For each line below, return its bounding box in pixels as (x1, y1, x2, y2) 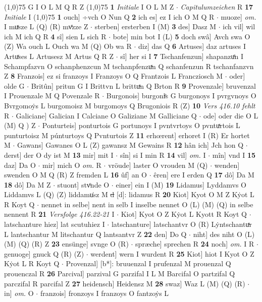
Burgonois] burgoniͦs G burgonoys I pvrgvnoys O (106, 90, 256, 101)
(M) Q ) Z (4, 120, 36, 131)
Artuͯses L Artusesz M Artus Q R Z (4, 50, 114, 61)
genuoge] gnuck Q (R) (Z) (4, 248, 84, 259)
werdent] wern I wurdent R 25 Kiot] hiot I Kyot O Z (90, 248, 254, 259)
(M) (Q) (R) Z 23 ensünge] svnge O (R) (4, 238, 129, 249)
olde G (4, 80, 25, 91)
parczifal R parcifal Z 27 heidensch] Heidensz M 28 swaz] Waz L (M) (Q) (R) (4, 278, 245, 288)
